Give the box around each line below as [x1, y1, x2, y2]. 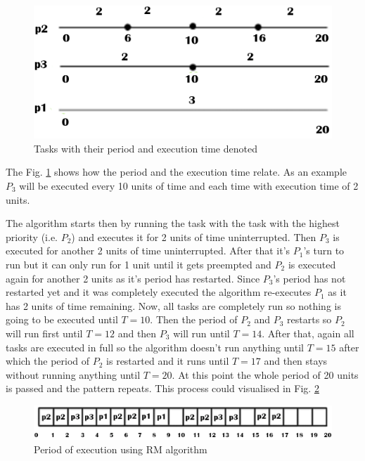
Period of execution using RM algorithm [34, 442, 207, 457]
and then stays [264, 353, 328, 368]
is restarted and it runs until [106, 353, 229, 368]
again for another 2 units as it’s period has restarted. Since [6, 271, 260, 285]
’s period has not [273, 271, 346, 285]
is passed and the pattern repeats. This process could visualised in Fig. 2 [6, 381, 319, 396]
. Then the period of [150, 312, 238, 327]
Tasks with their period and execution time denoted [34, 141, 257, 155]
